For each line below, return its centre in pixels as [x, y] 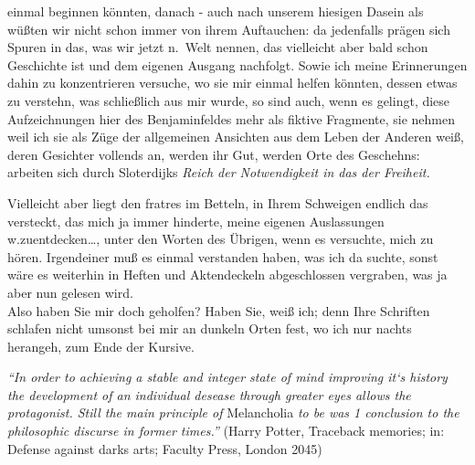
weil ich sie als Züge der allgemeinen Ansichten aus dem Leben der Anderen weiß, [236, 137]
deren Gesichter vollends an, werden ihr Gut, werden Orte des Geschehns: [214, 154]
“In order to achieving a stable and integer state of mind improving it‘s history [227, 377]
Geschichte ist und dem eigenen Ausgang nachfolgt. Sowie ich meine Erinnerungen [237, 64]
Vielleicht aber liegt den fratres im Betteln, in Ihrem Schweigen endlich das [218, 202]
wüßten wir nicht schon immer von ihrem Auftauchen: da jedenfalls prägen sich [229, 29]
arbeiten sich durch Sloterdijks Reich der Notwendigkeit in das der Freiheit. [219, 172]
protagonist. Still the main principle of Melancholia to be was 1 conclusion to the [233, 412]
